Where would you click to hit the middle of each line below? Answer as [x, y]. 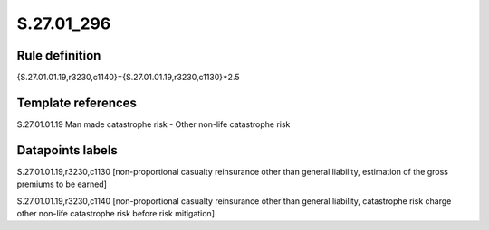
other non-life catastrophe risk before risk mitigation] [115, 214]
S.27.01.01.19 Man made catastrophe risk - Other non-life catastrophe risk [153, 124]
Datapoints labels [67, 150]
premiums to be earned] [62, 184]
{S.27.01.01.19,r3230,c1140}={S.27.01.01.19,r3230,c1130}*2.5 [128, 78]
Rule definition [59, 55]
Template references [77, 102]
